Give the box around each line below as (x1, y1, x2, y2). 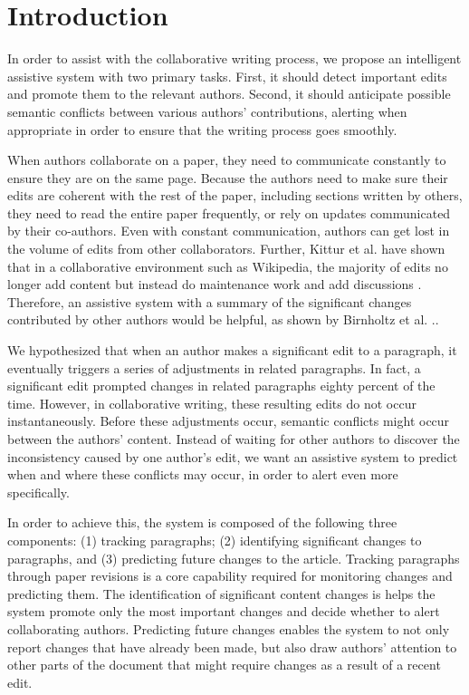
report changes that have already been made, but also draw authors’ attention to (7, 637, 457, 656)
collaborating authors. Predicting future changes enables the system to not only (7, 619, 450, 638)
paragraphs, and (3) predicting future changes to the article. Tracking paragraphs (7, 548, 460, 567)
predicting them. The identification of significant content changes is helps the (7, 584, 435, 603)
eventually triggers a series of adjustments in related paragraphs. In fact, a (7, 358, 421, 377)
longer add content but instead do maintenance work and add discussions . (7, 275, 422, 294)
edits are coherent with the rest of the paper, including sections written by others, (7, 186, 463, 205)
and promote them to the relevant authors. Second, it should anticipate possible (7, 84, 451, 103)
